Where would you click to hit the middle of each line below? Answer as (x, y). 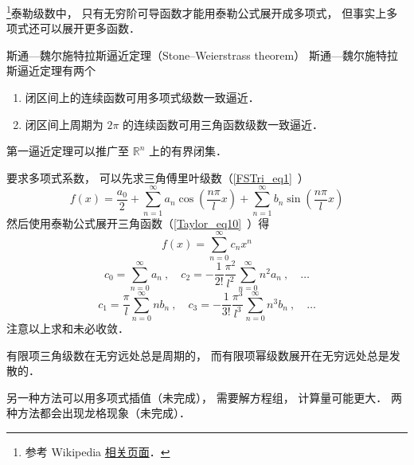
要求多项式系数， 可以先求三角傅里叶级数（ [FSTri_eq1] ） (158, 177)
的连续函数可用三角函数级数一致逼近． (223, 124)
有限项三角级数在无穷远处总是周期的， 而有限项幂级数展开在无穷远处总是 (198, 355)
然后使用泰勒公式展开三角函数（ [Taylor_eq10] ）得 (138, 223)
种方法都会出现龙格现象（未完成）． (98, 413)
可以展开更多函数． (90, 28)
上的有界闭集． (187, 151)
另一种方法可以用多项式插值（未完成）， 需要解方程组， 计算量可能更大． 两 (204, 397)
